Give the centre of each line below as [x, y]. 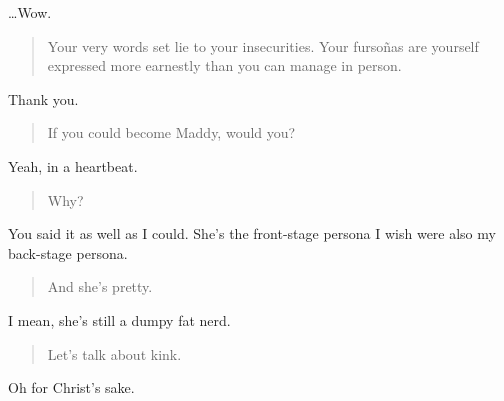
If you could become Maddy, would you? [171, 132]
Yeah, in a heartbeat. [73, 165]
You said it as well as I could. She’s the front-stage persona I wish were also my [252, 233]
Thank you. [43, 98]
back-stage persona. [68, 252]
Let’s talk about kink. [114, 353]
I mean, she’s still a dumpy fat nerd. [119, 319]
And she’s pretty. [100, 286]
